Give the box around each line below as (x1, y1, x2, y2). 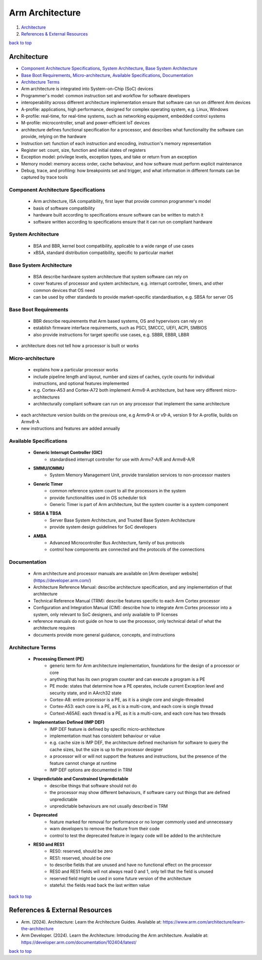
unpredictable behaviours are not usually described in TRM (49, 803, 168, 809)
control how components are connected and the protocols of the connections (49, 546, 205, 552)
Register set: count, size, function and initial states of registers (21, 147, 146, 153)
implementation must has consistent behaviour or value (49, 733, 161, 739)
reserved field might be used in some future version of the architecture (49, 875, 192, 881)
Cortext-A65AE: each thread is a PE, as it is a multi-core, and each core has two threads (49, 710, 226, 716)
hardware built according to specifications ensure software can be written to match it (33, 212, 204, 218)
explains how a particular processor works (33, 367, 118, 373)
